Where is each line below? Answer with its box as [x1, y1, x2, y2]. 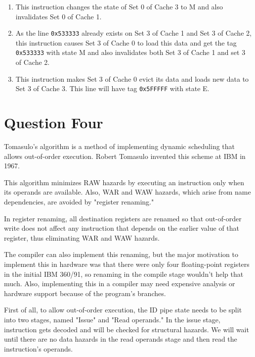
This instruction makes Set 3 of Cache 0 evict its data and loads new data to [15, 73, 249, 84]
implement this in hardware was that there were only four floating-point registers [4, 259, 250, 269]
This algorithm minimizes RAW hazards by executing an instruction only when [4, 177, 244, 187]
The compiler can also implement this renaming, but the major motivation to [4, 249, 238, 259]
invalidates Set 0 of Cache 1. [15, 11, 102, 21]
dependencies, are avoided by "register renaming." [4, 197, 154, 207]
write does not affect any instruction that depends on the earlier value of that [4, 223, 239, 233]
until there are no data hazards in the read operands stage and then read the [4, 334, 237, 344]
